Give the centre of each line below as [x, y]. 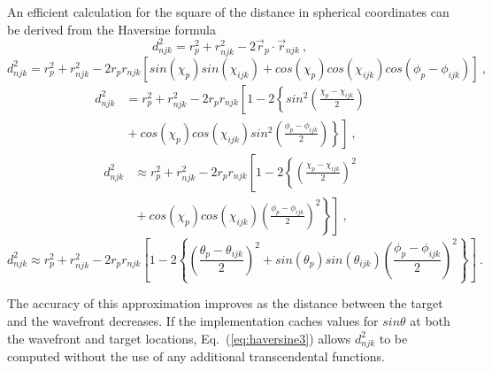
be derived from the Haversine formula [111, 29]
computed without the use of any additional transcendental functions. [196, 356]
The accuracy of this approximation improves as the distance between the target [225, 303]
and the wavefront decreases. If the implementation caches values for [193, 321]
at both [430, 321]
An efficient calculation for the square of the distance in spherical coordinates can [228, 12]
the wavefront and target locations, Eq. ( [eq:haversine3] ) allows [179, 338]
